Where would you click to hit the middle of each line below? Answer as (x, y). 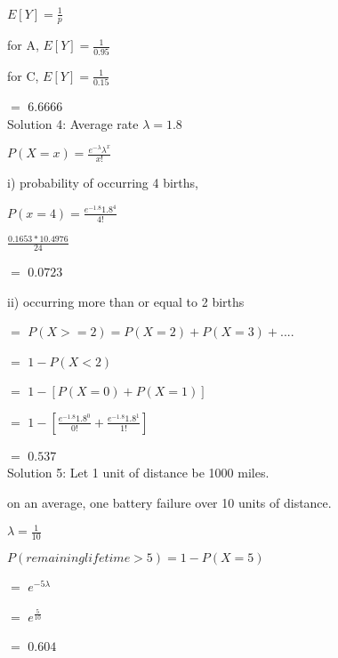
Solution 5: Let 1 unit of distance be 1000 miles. (138, 473)
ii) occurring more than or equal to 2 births (126, 301)
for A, (23, 45)
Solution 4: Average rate (73, 123)
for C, (23, 75)
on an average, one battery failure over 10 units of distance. (169, 503)
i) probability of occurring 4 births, (103, 183)
